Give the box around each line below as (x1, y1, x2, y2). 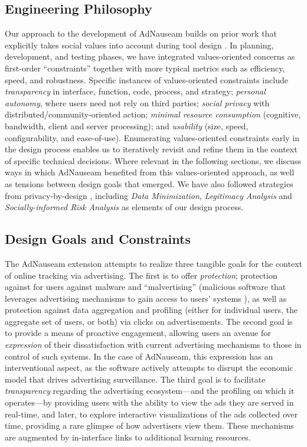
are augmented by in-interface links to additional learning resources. (5, 430, 251, 443)
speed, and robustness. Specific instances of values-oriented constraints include (5, 73, 288, 86)
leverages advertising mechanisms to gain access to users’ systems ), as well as (5, 292, 287, 304)
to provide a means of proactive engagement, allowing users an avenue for (5, 327, 271, 339)
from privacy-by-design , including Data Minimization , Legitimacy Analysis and (5, 189, 292, 201)
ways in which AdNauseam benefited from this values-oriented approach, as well (5, 166, 295, 178)
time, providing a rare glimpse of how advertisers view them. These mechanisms (5, 419, 294, 432)
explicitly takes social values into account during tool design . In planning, (5, 38, 274, 51)
